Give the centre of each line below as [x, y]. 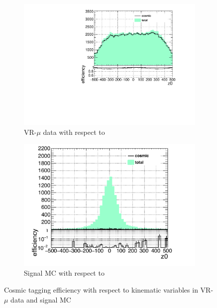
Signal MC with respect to [64, 273]
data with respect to [74, 132]
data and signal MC [41, 299]
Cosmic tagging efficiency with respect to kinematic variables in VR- [109, 290]
